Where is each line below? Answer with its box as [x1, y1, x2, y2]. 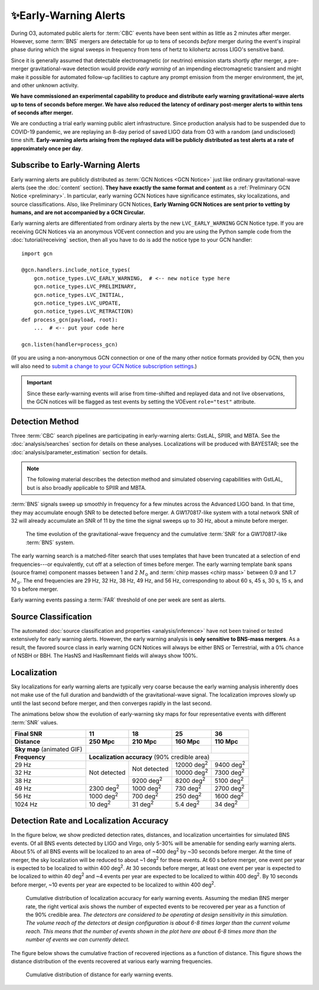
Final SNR [14, 730, 43, 737]
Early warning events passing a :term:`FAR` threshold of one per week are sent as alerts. [11, 596, 226, 603]
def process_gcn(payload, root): [21, 316, 118, 323]
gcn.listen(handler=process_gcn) [21, 341, 118, 348]
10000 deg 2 [175, 768, 209, 777]
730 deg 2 [175, 783, 202, 792]
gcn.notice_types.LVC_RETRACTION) [33, 308, 134, 315]
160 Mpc [175, 737, 200, 745]
